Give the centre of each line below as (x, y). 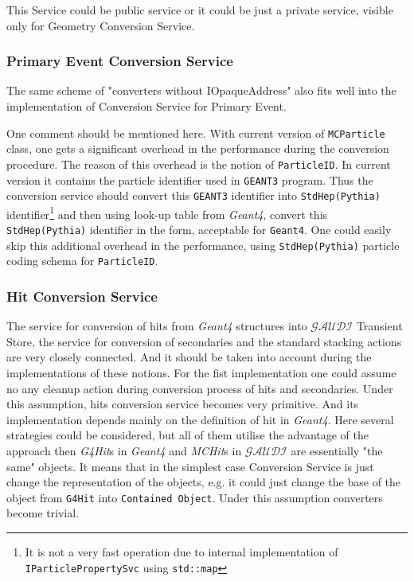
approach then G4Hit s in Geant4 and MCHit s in (124, 450)
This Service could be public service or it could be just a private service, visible (200, 10)
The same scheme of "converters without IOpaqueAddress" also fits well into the (201, 90)
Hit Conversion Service (82, 296)
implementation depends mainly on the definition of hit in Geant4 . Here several (200, 419)
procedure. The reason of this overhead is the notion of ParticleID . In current (199, 164)
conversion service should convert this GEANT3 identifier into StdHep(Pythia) (193, 195)
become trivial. (43, 513)
